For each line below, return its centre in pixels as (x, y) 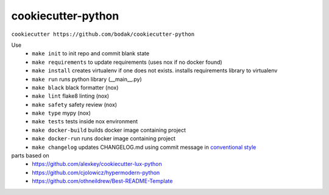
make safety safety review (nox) (75, 104)
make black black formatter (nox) (75, 87)
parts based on (30, 156)
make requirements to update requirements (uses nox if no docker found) (127, 62)
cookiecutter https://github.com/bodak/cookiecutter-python (103, 34)
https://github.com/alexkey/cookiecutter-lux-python (97, 164)
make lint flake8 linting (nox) (71, 96)
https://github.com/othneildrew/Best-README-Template (102, 181)
